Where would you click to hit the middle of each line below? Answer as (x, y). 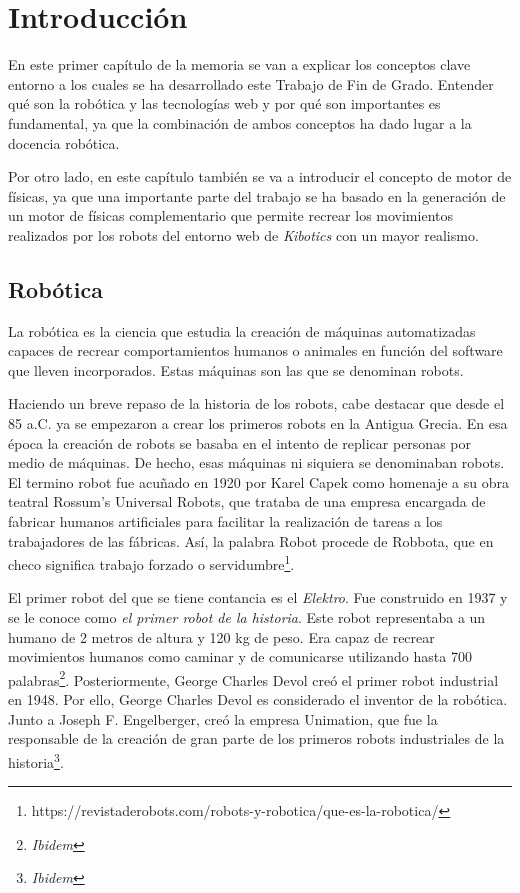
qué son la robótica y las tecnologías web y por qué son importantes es (224, 103)
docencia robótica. (64, 142)
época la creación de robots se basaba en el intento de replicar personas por (239, 442)
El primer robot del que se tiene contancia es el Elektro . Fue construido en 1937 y (258, 597)
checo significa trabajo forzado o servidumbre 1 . (151, 562)
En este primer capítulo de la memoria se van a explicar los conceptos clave (239, 64)
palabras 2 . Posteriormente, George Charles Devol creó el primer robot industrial (253, 678)
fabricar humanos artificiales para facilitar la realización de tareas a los (225, 521)
